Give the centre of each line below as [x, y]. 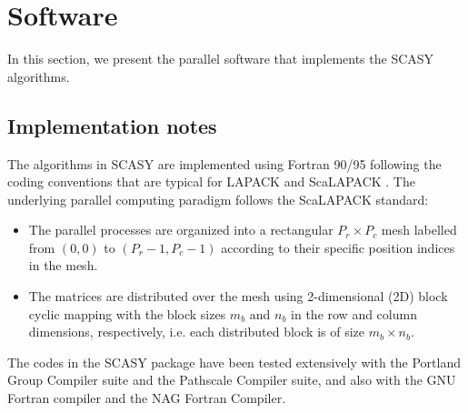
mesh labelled [419, 230]
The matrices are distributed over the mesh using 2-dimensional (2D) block [238, 296]
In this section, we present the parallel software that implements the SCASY [221, 59]
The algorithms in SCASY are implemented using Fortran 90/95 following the [224, 163]
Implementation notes [112, 125]
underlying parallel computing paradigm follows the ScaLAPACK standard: [218, 199]
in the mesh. [63, 265]
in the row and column [354, 313]
